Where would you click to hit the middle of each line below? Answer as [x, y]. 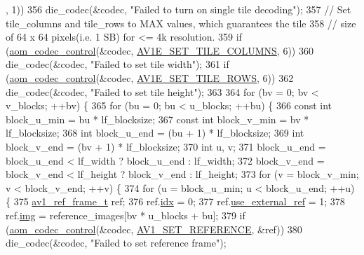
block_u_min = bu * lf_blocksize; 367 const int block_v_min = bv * [157, 119]
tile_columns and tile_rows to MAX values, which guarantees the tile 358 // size [181, 23]
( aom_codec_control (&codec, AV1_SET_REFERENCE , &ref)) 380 [154, 229]
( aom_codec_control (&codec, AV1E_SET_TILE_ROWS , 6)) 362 [150, 77]
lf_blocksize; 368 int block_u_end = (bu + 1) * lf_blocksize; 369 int [155, 133]
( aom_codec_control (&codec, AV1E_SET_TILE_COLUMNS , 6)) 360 [160, 50]
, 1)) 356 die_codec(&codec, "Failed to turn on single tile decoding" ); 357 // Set [178, 9]
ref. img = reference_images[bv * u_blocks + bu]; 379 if [126, 215]
